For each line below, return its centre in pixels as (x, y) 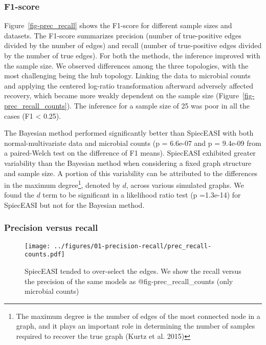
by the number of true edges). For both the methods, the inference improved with (132, 55)
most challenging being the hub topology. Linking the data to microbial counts (127, 76)
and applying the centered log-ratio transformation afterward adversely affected (129, 85)
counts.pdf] (45, 255)
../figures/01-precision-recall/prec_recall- (133, 246)
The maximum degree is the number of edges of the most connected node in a (138, 316)
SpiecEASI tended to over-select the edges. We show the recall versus (133, 271)
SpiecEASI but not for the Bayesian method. (74, 204)
